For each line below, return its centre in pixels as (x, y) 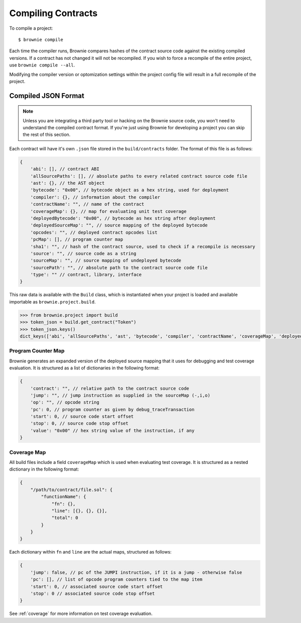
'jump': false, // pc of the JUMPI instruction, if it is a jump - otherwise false (136, 572)
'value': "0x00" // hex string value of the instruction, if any (112, 431)
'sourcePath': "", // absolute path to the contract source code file (119, 267)
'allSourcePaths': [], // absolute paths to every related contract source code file (139, 176)
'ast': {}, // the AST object (67, 183)
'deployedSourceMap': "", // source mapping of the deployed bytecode (119, 225)
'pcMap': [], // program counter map (77, 240)
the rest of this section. (47, 135)
